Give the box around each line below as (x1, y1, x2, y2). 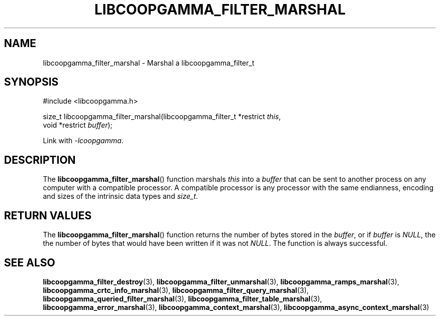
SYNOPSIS (4, 76, 59, 89)
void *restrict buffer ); (43, 121, 113, 130)
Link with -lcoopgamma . (43, 136, 124, 145)
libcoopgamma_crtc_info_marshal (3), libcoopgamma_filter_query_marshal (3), (43, 285, 309, 294)
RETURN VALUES (4, 209, 92, 222)
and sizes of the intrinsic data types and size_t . (43, 192, 198, 201)
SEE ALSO (4, 256, 55, 269)
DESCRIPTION (4, 153, 76, 166)
